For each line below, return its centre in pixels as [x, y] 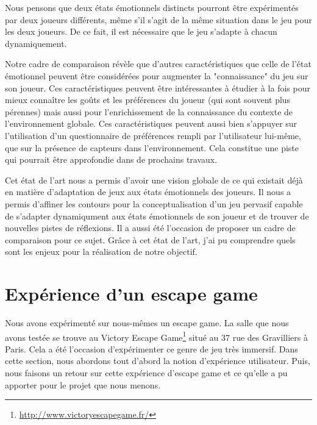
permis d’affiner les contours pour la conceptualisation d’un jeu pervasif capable [154, 203]
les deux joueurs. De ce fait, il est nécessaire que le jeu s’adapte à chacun [141, 31]
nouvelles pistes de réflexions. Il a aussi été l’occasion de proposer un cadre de [150, 228]
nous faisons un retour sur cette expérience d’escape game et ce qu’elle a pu [146, 373]
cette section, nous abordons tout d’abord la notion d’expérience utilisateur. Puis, [158, 361]
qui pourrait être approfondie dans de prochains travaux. [111, 159]
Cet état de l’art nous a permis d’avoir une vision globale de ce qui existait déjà [154, 180]
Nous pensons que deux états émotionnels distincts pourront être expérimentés [152, 7]
